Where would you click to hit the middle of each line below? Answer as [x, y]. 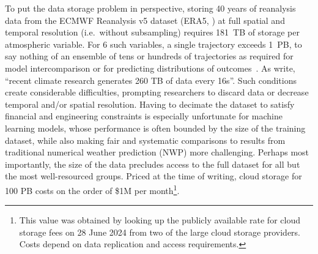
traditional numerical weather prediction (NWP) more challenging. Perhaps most [157, 152]
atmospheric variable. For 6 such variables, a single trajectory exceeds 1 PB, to [153, 44]
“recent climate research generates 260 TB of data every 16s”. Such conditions [151, 80]
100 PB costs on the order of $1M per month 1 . [92, 189]
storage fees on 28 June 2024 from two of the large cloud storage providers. [160, 232]
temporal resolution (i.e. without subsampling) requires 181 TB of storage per [152, 32]
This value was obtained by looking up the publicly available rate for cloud [160, 220]
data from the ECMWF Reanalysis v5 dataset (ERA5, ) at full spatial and [145, 20]
